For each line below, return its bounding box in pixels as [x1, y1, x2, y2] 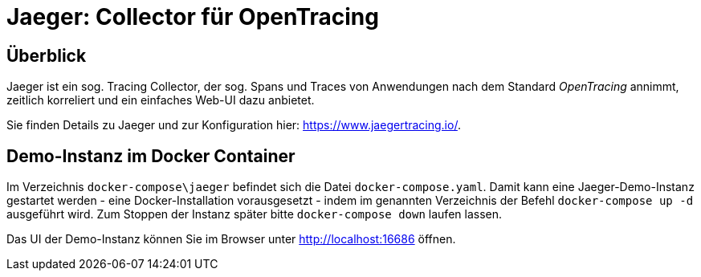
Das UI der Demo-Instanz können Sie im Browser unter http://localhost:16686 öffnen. [6, 232, 456, 246]
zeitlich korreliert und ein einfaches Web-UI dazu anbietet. [6, 93, 315, 108]
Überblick [6, 45, 87, 66]
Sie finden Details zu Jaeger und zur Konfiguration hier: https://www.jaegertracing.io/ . [6, 118, 461, 132]
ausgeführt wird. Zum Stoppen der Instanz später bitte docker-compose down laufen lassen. [6, 207, 503, 222]
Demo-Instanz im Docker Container [6, 145, 295, 166]
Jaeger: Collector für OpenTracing [6, 3, 379, 31]
